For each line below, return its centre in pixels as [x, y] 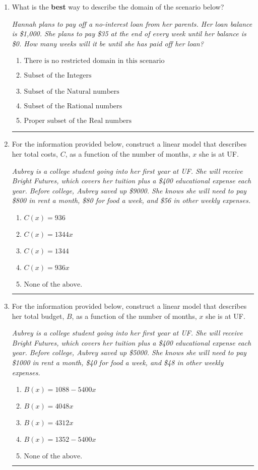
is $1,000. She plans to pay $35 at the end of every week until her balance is [129, 33]
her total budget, [38, 316]
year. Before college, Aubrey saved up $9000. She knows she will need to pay [129, 190]
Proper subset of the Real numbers [78, 121]
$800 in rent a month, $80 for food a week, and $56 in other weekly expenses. [131, 200]
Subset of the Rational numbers [73, 107]
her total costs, [35, 153]
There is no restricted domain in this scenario [94, 61]
